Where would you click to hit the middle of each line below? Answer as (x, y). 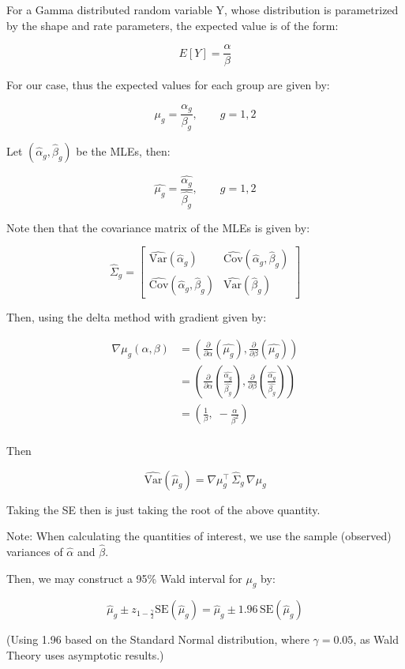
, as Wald (376, 639)
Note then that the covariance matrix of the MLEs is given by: (158, 227)
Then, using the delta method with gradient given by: (137, 317)
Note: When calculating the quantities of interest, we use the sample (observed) (199, 536)
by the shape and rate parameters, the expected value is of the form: (172, 25)
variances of (35, 552)
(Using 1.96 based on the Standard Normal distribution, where (158, 639)
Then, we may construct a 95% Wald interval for (124, 578)
